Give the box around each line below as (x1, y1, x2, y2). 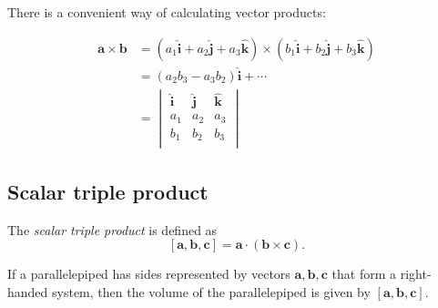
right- (400, 264, 432, 283)
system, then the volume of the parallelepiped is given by (52, 282, 371, 301)
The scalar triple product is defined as (7, 220, 218, 239)
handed (7, 282, 48, 301)
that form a (331, 264, 397, 283)
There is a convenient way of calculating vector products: (7, 3, 326, 21)
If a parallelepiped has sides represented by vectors (7, 264, 290, 283)
